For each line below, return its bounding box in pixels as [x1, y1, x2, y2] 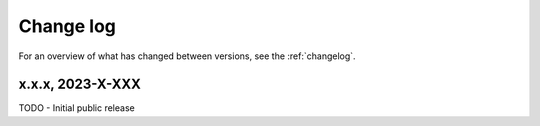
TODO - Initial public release [18, 102, 135, 114]
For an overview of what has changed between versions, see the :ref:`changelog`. [18, 50, 356, 62]
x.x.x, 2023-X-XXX [18, 76, 142, 93]
